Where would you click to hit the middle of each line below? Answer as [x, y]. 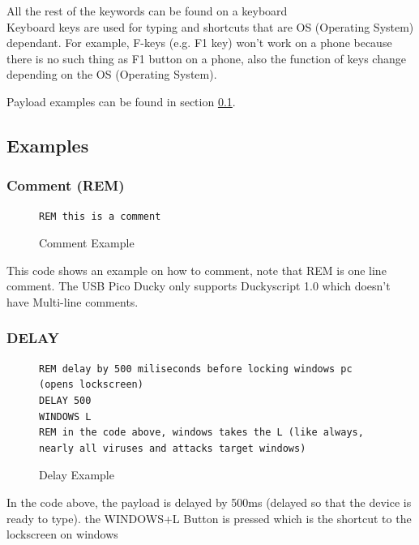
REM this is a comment [100, 216]
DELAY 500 [65, 400]
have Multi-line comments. [73, 301]
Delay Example [77, 475]
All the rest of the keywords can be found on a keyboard [147, 11]
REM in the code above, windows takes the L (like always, [201, 433]
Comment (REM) [66, 185]
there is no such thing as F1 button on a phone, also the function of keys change [206, 58]
